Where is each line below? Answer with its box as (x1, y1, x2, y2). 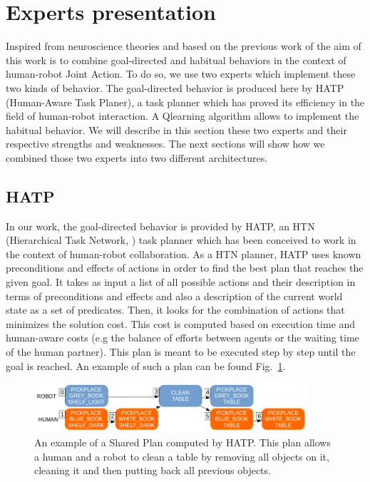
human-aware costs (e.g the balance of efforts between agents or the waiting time (6, 330, 359, 345)
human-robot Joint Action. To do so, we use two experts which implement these (6, 66, 356, 81)
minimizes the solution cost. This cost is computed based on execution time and (6, 316, 356, 331)
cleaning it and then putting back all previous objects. (34, 463, 271, 478)
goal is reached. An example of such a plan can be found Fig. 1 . (6, 358, 286, 373)
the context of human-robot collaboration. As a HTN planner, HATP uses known (6, 246, 361, 261)
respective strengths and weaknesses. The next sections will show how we (6, 136, 325, 151)
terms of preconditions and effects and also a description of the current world (6, 288, 343, 303)
